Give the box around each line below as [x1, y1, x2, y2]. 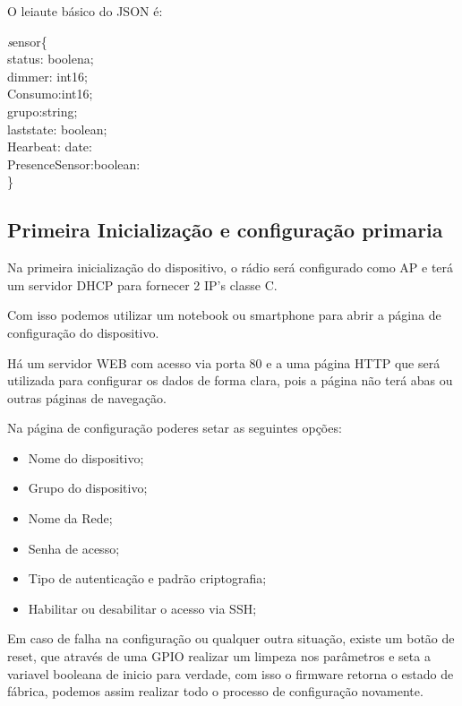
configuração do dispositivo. [7, 323, 159, 341]
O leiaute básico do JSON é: [7, 2, 163, 20]
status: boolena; [7, 49, 94, 68]
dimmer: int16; [7, 66, 88, 85]
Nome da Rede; [28, 509, 113, 528]
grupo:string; [7, 101, 78, 120]
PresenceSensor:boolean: [7, 154, 141, 173]
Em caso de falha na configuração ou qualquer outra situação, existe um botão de [7, 629, 455, 648]
